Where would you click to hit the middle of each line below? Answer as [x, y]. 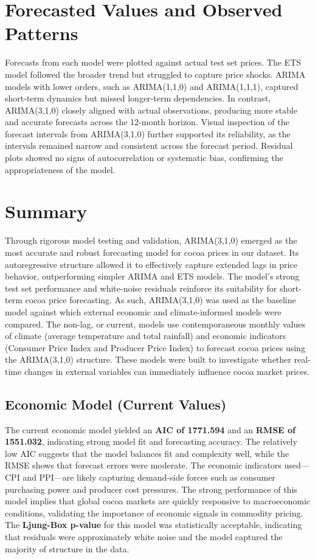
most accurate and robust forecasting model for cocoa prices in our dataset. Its [152, 252]
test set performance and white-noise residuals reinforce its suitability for [141, 288]
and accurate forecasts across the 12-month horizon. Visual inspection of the [147, 122]
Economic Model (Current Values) [116, 404]
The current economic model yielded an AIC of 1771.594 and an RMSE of [151, 429]
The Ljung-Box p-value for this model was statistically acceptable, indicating [154, 525]
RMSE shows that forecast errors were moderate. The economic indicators [143, 465]
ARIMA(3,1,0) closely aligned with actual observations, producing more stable [151, 110]
